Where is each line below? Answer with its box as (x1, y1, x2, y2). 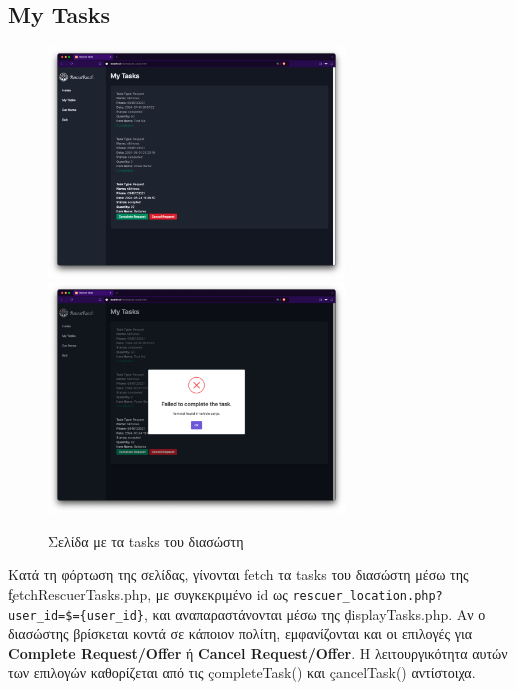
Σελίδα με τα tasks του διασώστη (48, 530, 244, 551)
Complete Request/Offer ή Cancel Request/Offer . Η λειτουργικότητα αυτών (8, 642, 508, 663)
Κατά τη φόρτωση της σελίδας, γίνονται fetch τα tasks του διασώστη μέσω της (8, 564, 469, 585)
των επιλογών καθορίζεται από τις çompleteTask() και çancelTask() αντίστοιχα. (8, 662, 476, 683)
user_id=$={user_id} (8, 608, 145, 623)
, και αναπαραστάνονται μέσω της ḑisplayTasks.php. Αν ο (144, 603, 486, 624)
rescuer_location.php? (292, 588, 443, 603)
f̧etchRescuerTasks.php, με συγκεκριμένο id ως (8, 583, 288, 604)
